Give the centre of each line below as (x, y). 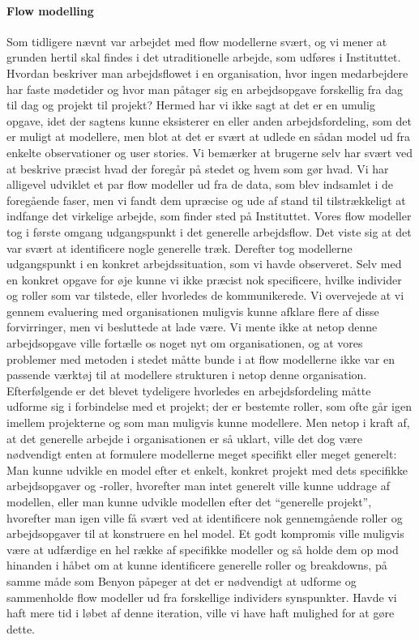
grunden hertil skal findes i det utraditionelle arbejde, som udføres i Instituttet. (204, 57)
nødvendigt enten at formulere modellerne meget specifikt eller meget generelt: (202, 454)
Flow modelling (50, 10)
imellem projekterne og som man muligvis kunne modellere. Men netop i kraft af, (208, 422)
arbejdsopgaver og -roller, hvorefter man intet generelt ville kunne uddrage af (198, 486)
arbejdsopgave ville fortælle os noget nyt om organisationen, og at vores (185, 343)
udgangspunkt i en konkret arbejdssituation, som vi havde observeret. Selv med (204, 264)
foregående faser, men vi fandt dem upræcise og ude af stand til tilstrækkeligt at (206, 200)
